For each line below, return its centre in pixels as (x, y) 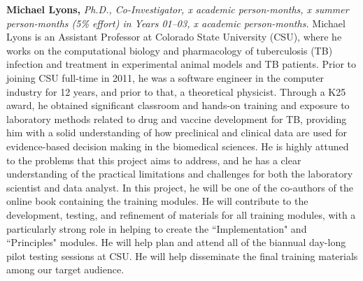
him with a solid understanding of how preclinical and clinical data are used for (177, 132)
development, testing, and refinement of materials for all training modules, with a (181, 214)
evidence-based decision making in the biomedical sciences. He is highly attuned (178, 146)
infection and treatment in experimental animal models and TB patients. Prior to (181, 64)
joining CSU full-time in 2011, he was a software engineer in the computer (165, 77)
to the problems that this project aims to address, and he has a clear (154, 160)
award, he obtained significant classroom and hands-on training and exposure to (178, 105)
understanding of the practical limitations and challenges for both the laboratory (180, 174)
